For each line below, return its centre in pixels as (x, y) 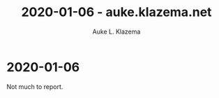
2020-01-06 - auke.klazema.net (116, 12)
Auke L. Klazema (116, 31)
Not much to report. (35, 86)
